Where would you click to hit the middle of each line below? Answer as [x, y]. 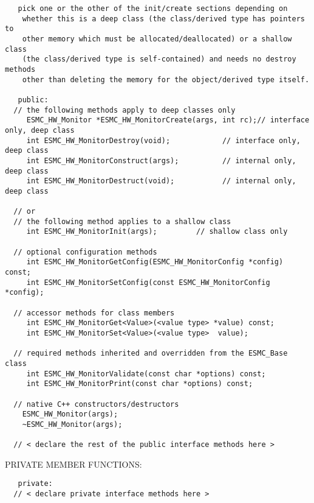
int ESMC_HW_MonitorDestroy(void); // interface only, [163, 140]
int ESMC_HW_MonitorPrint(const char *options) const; [140, 384]
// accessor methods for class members [94, 313]
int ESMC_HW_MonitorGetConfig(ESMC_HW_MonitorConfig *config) [155, 262]
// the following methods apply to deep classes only [125, 110]
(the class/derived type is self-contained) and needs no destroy [159, 59]
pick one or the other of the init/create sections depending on [153, 9]
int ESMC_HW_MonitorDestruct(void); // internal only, [161, 181]
